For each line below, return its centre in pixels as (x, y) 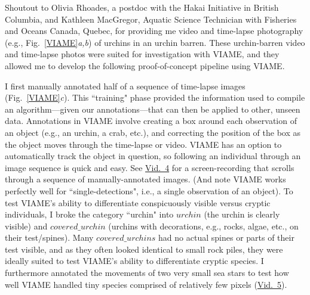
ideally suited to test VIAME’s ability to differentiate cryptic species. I (134, 261)
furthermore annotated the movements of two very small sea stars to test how (147, 273)
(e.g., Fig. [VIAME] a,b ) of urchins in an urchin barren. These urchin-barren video (155, 42)
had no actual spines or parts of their (226, 237)
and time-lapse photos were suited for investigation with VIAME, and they (142, 54)
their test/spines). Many (49, 237)
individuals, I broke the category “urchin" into (89, 214)
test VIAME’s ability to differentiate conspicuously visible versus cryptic (138, 202)
